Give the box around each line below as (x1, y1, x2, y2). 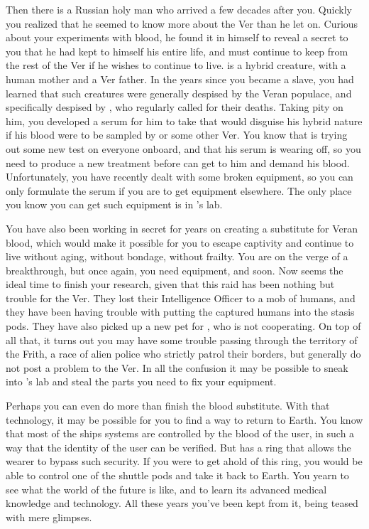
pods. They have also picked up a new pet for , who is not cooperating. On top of (6, 319, 361, 333)
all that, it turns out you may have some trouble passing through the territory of (6, 332, 358, 347)
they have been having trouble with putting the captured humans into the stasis (6, 304, 355, 319)
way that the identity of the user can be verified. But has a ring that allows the (6, 439, 351, 454)
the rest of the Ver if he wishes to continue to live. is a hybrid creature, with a (6, 58, 346, 73)
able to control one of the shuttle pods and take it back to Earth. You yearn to (6, 468, 349, 482)
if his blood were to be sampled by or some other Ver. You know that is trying (6, 127, 348, 142)
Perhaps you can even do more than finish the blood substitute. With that (6, 398, 330, 413)
